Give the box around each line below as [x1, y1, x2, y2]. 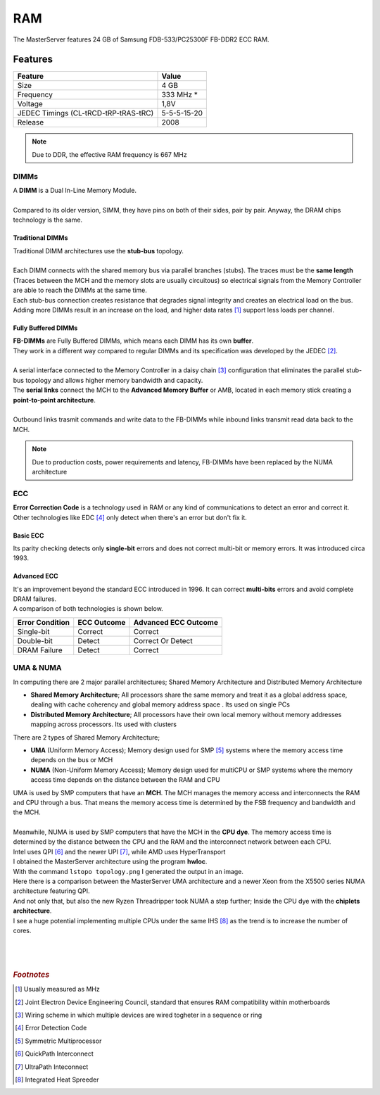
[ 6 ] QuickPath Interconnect [15, 1049, 94, 1058]
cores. [13, 926, 32, 935]
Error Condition [17, 617, 70, 627]
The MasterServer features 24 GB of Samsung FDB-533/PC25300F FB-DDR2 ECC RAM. [13, 35, 270, 44]
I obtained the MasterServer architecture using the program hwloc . [13, 857, 208, 866]
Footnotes [13, 970, 50, 980]
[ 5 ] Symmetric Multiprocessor [15, 1037, 102, 1045]
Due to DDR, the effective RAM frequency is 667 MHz [32, 150, 187, 158]
